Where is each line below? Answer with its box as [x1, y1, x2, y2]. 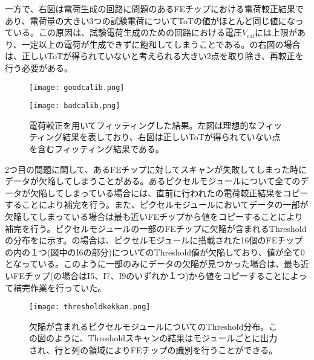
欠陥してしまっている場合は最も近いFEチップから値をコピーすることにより [5, 210, 303, 223]
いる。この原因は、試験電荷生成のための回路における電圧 [13, 26, 242, 39]
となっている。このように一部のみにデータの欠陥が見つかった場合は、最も [5, 257, 301, 270]
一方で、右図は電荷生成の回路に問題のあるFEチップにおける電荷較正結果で [5, 2, 304, 14]
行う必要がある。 [5, 61, 73, 74]
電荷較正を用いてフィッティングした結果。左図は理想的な [29, 118, 257, 131]
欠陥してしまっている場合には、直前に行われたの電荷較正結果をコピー [30, 186, 309, 199]
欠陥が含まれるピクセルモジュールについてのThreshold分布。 [29, 320, 269, 332]
